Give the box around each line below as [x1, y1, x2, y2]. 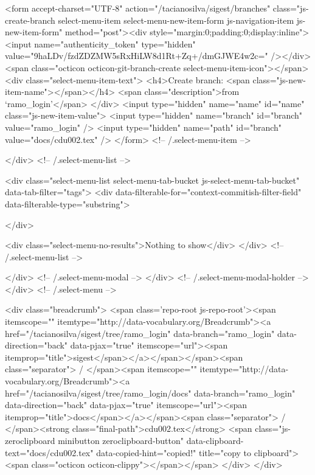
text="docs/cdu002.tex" [5, 446, 94, 459]
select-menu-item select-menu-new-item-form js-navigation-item [58, 13, 294, 26]
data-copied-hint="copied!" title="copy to [96, 446, 252, 459]
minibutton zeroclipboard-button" [58, 434, 184, 446]
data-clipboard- [186, 434, 244, 446]
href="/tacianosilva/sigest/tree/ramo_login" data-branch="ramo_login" [5, 327, 275, 339]
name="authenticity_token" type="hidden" [34, 37, 196, 50]
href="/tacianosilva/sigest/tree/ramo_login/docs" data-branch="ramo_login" [5, 386, 296, 399]
